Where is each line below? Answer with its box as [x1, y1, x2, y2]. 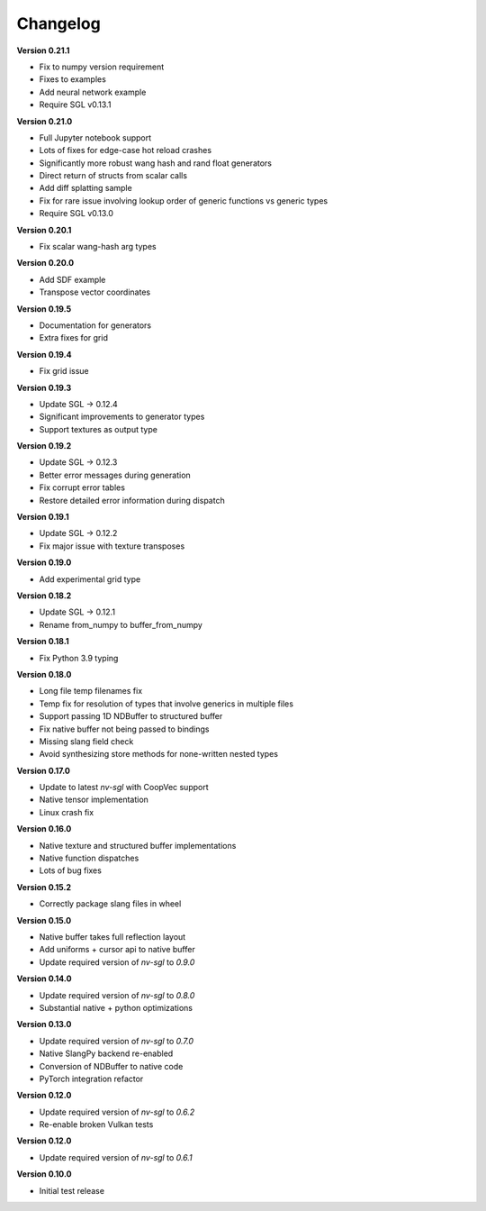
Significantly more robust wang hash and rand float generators [39, 158, 272, 168]
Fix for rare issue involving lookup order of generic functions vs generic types [39, 195, 328, 206]
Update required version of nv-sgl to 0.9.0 [39, 956, 195, 968]
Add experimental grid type [39, 573, 141, 585]
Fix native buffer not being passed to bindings [39, 724, 211, 734]
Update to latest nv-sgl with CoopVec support [39, 782, 209, 793]
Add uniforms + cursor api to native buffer [39, 944, 195, 955]
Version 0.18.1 [16, 636, 69, 647]
